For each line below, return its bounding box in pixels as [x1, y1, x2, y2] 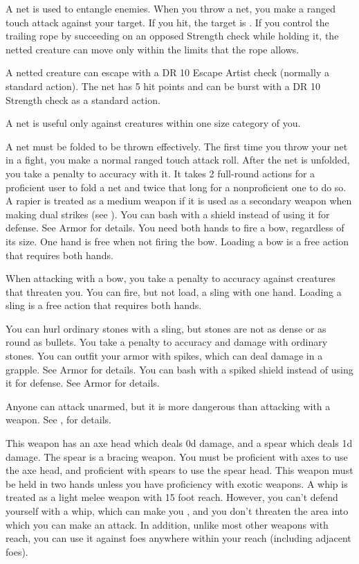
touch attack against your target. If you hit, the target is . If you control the [6, 15, 329, 29]
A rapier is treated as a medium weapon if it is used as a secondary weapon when [6, 193, 352, 208]
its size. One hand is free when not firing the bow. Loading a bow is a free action [6, 233, 349, 248]
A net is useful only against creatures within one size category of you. [6, 116, 301, 130]
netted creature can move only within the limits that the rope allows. [6, 42, 300, 56]
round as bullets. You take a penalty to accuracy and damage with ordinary [6, 335, 328, 349]
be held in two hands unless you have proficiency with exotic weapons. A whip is [6, 476, 348, 491]
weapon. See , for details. [6, 412, 111, 427]
